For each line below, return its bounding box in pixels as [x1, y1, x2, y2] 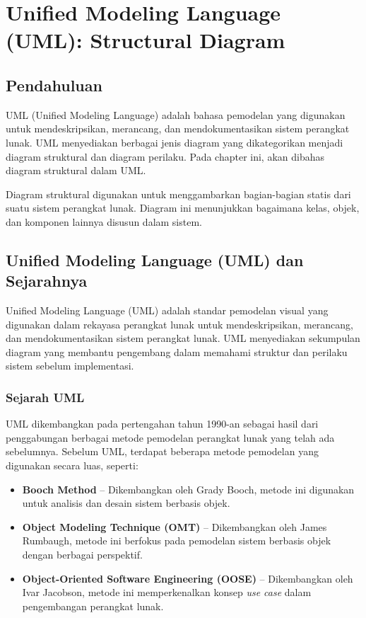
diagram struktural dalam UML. [6, 163, 146, 178]
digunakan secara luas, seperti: [6, 458, 138, 473]
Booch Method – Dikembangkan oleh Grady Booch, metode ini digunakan [22, 481, 355, 496]
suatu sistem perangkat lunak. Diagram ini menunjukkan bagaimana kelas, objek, [6, 200, 360, 215]
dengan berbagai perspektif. [22, 547, 143, 562]
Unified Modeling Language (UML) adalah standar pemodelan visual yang [6, 303, 329, 318]
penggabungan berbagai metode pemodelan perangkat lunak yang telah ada [6, 430, 335, 445]
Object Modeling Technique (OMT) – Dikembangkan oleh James [22, 519, 327, 534]
